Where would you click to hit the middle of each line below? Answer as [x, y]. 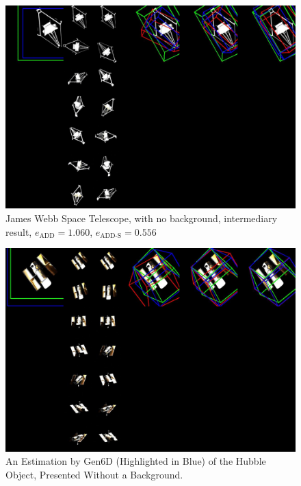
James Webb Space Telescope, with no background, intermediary [142, 218]
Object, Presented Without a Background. [94, 474]
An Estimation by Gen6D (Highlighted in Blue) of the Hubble [136, 461]
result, [19, 231]
